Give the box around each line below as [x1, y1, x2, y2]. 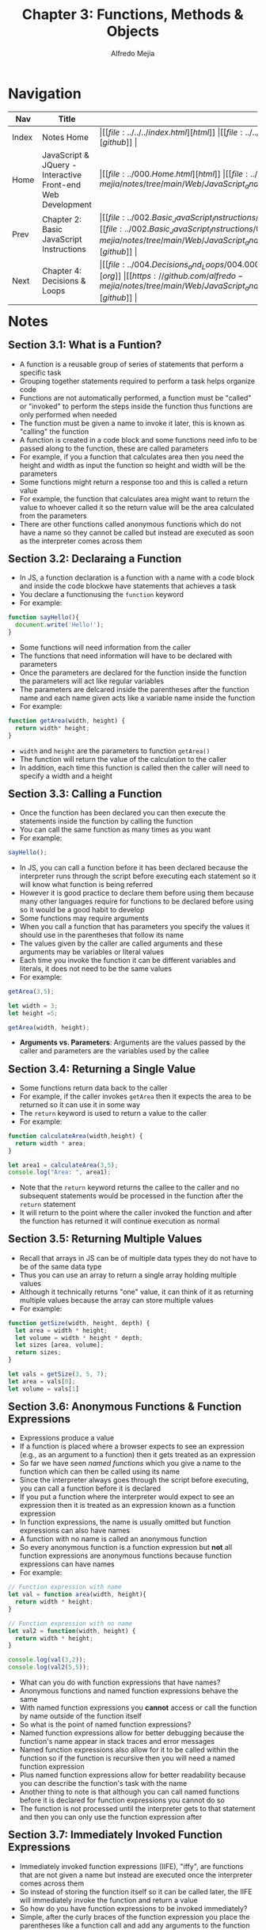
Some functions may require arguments [19, 913, 149, 923]
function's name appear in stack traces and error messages [19, 1737, 215, 1745]
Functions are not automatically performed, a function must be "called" [19, 393, 252, 402]
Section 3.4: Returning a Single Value [8, 1062, 196, 1075]
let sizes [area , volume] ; [15, 1341, 104, 1349]
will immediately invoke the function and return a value [19, 1895, 199, 1905]
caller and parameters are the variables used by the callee [19, 1046, 210, 1056]
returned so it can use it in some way [19, 1099, 141, 1110]
